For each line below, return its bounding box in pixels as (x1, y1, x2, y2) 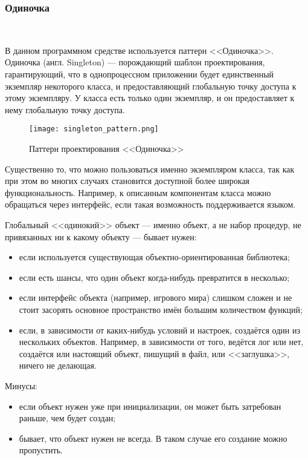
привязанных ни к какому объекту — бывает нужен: (5, 230, 197, 243)
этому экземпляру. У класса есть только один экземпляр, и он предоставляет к (5, 91, 295, 104)
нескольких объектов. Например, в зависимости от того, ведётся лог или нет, (19, 335, 304, 348)
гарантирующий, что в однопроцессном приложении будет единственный (5, 68, 274, 80)
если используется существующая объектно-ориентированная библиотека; (19, 251, 290, 263)
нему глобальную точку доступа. (5, 103, 125, 116)
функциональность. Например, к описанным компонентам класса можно (5, 186, 271, 199)
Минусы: (5, 379, 37, 392)
